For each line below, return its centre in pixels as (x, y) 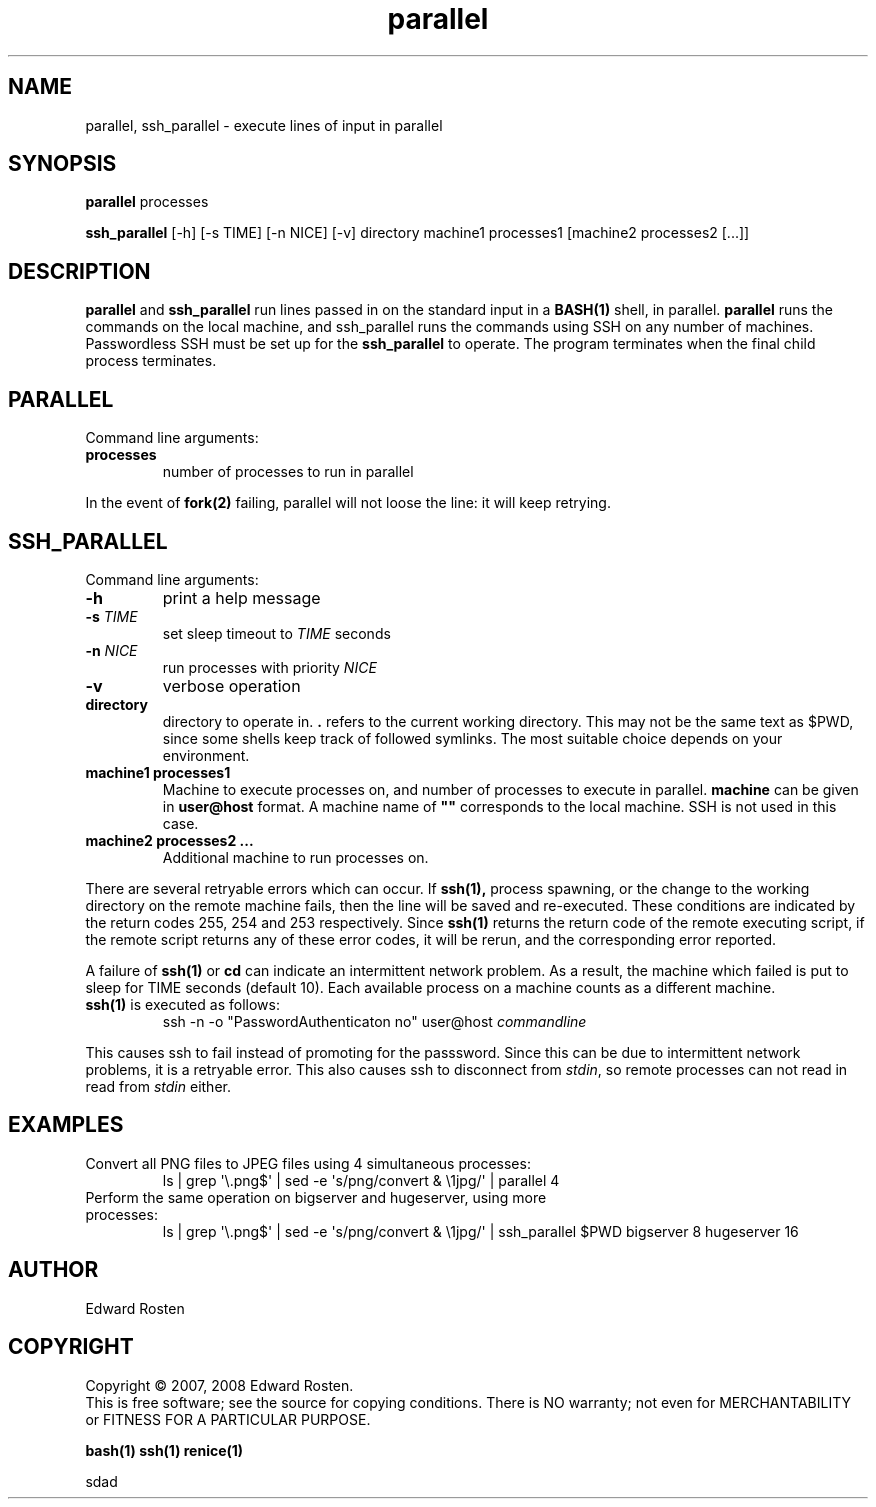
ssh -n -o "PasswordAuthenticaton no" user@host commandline (374, 1021)
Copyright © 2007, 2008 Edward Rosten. (219, 1385)
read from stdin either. (158, 1086)
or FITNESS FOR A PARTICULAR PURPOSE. (228, 1419)
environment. (206, 755)
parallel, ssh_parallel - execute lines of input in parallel (264, 125)
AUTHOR (53, 1270)
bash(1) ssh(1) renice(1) (164, 1450)
